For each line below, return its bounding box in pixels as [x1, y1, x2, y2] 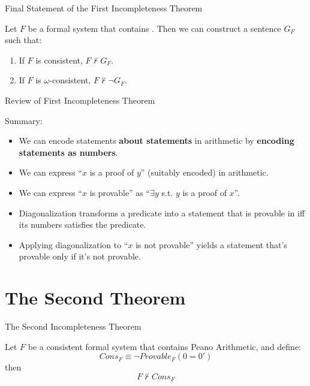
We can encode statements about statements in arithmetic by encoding [19, 134, 294, 147]
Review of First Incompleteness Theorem [5, 94, 155, 106]
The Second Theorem [5, 285, 186, 310]
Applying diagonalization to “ [19, 238, 128, 251]
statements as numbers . [19, 146, 118, 158]
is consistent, [35, 53, 83, 66]
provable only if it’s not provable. [19, 250, 141, 263]
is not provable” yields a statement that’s [136, 238, 287, 251]
